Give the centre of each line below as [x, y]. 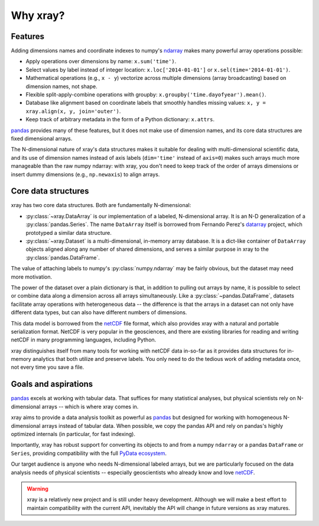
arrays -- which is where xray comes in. [90, 406]
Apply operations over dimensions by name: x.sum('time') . [101, 62]
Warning [38, 489]
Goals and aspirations [52, 384]
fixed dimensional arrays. [42, 138]
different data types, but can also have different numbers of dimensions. [99, 312]
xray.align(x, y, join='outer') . [73, 111]
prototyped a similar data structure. [69, 233]
